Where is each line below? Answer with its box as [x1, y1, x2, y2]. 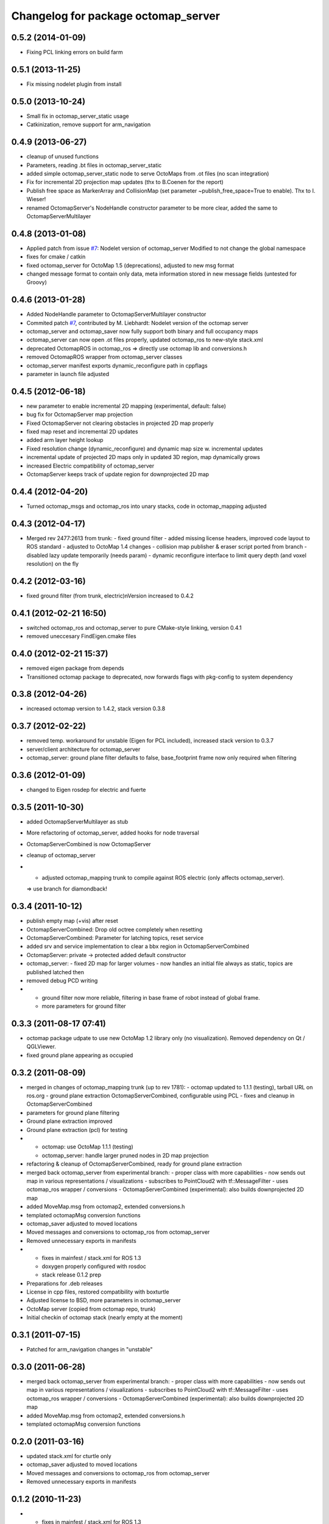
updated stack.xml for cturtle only [26, 1452, 112, 1459]
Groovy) [26, 279, 47, 286]
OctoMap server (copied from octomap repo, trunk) [26, 1305, 156, 1312]
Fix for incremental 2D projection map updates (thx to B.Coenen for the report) [26, 179, 224, 186]
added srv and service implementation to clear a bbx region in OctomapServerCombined [26, 942, 249, 950]
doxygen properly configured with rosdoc [41, 1262, 146, 1270]
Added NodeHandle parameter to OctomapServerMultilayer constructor [26, 311, 207, 318]
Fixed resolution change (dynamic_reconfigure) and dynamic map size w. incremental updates [26, 445, 263, 452]
